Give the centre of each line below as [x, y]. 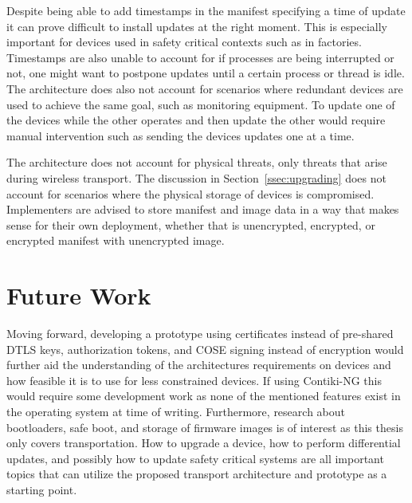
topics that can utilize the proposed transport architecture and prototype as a [197, 474]
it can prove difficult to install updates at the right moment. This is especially [197, 26]
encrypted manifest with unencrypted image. [116, 240]
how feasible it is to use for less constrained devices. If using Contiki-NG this [194, 380]
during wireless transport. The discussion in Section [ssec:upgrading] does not [196, 177]
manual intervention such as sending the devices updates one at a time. [180, 135]
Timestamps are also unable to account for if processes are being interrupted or [200, 57]
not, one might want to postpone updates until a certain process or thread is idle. [206, 73]
